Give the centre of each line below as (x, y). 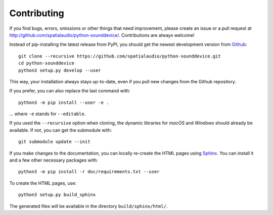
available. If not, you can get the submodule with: (61, 130)
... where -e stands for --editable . (48, 114)
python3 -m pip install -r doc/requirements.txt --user (89, 172)
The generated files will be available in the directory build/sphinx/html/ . (88, 206)
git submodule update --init (54, 142)
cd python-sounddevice (47, 63)
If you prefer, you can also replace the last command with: (70, 91)
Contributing (37, 13)
